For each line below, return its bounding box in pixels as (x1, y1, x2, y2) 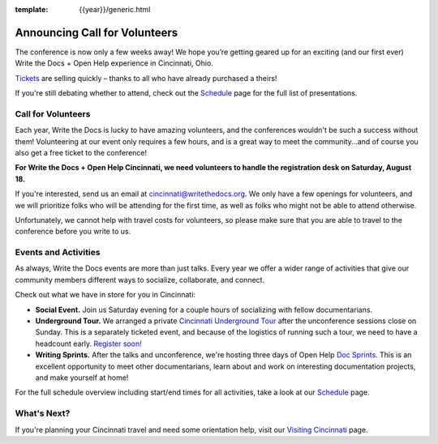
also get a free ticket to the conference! (15, 148, 148, 157)
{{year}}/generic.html (79, 5, 151, 14)
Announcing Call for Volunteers (15, 25, 178, 40)
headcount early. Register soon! (35, 339, 142, 348)
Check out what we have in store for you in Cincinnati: (15, 290, 196, 300)
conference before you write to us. (15, 227, 131, 237)
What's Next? (15, 408, 71, 419)
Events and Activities (15, 247, 101, 258)
